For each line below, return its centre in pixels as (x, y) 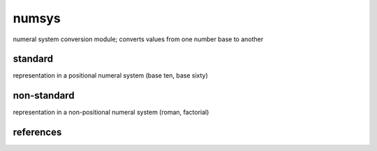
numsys (37, 18)
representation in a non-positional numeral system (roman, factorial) (111, 113)
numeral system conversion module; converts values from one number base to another (138, 39)
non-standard (44, 95)
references (37, 132)
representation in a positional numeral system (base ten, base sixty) (111, 75)
